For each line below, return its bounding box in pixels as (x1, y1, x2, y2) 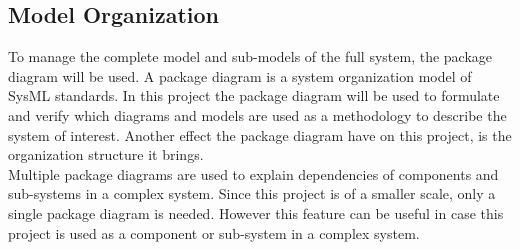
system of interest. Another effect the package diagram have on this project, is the (8, 124, 512, 145)
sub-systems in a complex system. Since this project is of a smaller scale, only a (8, 183, 496, 204)
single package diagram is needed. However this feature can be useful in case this (8, 202, 504, 223)
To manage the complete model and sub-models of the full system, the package (8, 46, 493, 67)
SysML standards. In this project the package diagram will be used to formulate (8, 85, 500, 106)
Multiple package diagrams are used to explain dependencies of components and (8, 163, 499, 184)
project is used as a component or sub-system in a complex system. (8, 222, 420, 243)
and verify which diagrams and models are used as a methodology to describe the (8, 104, 507, 125)
